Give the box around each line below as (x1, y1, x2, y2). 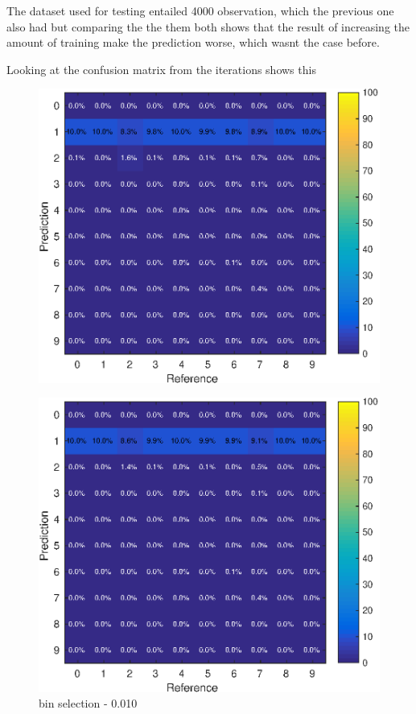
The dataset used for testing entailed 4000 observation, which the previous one (6, 2, 394, 19)
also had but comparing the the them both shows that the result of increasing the (6, 18, 410, 35)
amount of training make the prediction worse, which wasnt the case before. (6, 34, 380, 51)
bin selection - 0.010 (39, 695, 138, 712)
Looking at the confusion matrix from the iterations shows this (6, 60, 316, 77)
